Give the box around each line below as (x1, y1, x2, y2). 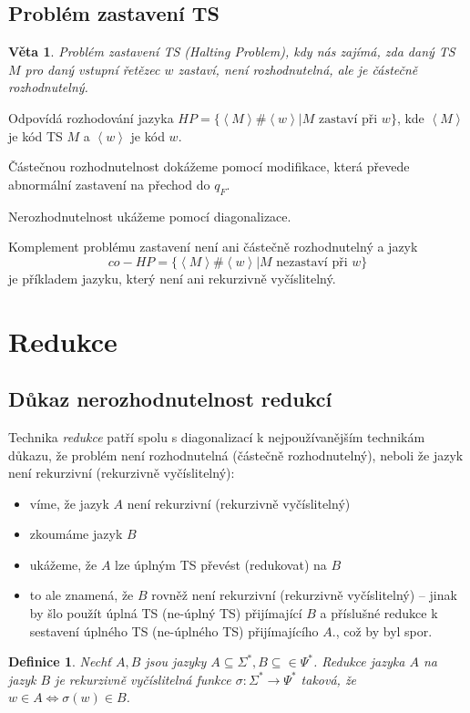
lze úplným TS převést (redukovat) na (115, 554, 327, 573)
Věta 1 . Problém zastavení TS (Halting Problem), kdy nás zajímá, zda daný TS (8, 42, 455, 61)
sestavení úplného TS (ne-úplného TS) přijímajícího (29, 621, 319, 640)
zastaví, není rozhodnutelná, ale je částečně (178, 59, 418, 78)
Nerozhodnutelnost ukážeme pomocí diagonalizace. (8, 206, 291, 225)
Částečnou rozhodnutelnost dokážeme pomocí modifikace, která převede (8, 157, 410, 176)
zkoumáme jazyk (29, 524, 123, 543)
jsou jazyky (145, 652, 207, 671)
